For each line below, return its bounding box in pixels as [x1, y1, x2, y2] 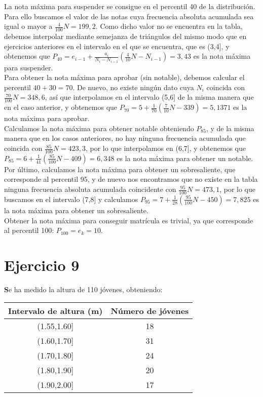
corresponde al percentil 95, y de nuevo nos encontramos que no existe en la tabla [4, 174, 258, 184]
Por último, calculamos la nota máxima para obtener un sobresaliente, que [4, 164, 236, 174]
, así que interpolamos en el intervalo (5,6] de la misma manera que [45, 92, 254, 102]
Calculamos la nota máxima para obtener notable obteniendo [4, 123, 194, 133]
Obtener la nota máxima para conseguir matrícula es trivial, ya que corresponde [4, 215, 253, 225]
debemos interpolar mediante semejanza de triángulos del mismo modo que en [4, 31, 247, 42]
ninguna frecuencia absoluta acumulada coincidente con [4, 184, 176, 194]
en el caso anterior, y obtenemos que [4, 102, 118, 112]
